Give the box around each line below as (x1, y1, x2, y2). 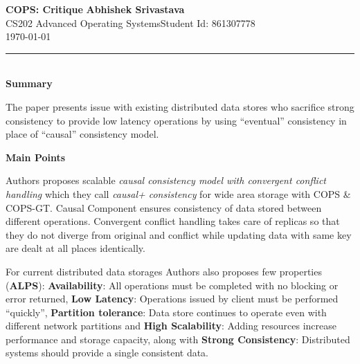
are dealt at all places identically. (6, 241, 145, 255)
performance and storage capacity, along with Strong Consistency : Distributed (6, 331, 350, 346)
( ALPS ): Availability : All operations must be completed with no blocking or (6, 277, 339, 292)
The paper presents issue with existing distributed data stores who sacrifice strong (6, 99, 354, 113)
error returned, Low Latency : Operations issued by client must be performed (6, 291, 339, 306)
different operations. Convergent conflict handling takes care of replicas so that (6, 214, 340, 228)
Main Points (6, 149, 66, 164)
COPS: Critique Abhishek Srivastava (6, 2, 185, 16)
